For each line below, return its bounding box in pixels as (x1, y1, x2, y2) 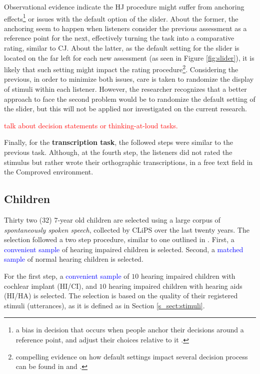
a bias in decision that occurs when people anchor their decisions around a (15, 324, 244, 335)
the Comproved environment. (4, 166, 93, 177)
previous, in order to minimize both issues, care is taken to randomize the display (4, 74, 254, 84)
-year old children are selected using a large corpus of (57, 215, 220, 225)
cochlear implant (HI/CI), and (4, 280, 97, 291)
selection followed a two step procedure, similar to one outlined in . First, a (4, 234, 234, 245)
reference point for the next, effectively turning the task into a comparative (4, 33, 234, 43)
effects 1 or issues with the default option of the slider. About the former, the (4, 12, 238, 24)
